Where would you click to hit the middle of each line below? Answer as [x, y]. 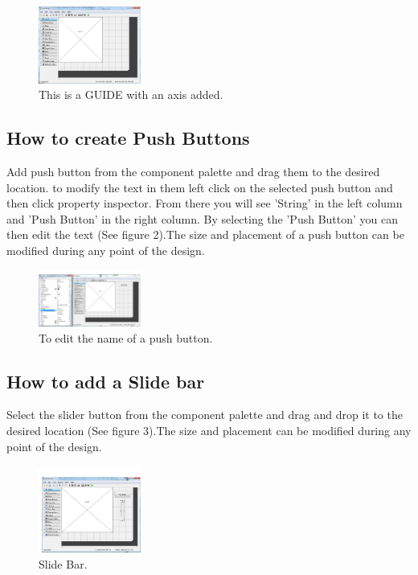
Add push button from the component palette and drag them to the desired [193, 171]
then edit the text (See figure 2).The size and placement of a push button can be [205, 234]
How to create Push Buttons [128, 138]
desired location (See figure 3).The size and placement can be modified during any [209, 430]
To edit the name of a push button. [126, 337]
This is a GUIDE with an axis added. [131, 94]
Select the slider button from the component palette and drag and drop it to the [205, 415]
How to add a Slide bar [106, 381]
